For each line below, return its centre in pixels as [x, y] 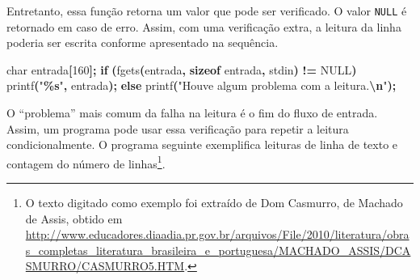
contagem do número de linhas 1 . [86, 162]
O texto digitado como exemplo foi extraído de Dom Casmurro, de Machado [214, 203]
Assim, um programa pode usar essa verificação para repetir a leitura [178, 128]
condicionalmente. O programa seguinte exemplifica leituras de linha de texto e [202, 144]
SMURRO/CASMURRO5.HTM [105, 266]
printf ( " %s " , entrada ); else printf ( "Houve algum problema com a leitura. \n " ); [202, 85]
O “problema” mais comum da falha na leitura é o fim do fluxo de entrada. [192, 113]
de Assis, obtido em [74, 218]
